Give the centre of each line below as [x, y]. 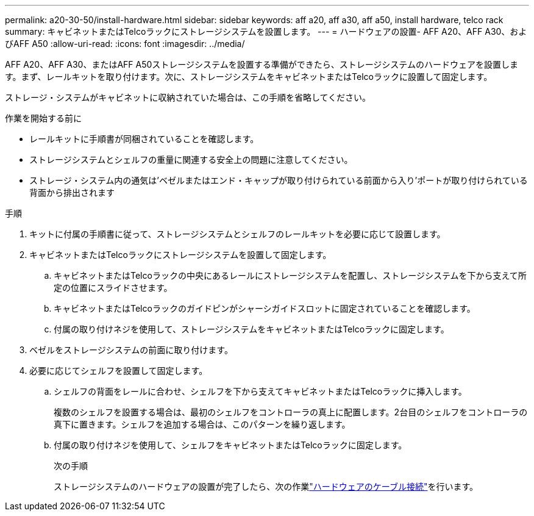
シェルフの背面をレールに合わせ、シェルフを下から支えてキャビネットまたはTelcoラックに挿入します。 [260, 391]
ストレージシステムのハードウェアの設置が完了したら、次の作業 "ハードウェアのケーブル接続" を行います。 [266, 486]
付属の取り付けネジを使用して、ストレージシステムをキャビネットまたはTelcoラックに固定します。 [251, 329]
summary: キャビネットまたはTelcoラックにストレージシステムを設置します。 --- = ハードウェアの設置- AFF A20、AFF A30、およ [266, 31]
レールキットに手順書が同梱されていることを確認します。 [144, 139]
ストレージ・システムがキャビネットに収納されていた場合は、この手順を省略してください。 [188, 97]
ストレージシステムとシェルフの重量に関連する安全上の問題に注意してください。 [191, 159]
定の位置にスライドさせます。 [113, 288]
